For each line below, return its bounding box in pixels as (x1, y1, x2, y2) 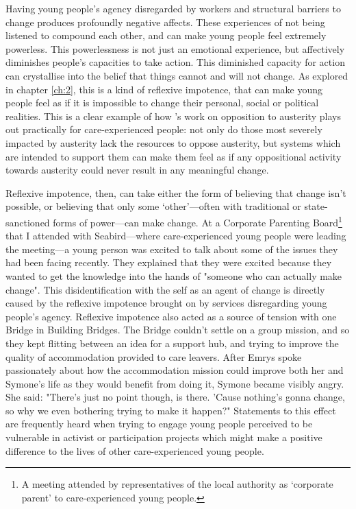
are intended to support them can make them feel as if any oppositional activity (5, 149, 342, 163)
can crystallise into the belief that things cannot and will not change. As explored (5, 68, 348, 82)
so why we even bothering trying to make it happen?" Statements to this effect (5, 403, 336, 417)
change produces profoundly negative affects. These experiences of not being (5, 14, 325, 29)
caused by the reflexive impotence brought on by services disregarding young (5, 296, 327, 310)
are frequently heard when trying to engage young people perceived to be (5, 416, 313, 431)
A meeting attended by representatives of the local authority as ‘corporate (21, 477, 333, 491)
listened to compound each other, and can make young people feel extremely (5, 28, 327, 43)
